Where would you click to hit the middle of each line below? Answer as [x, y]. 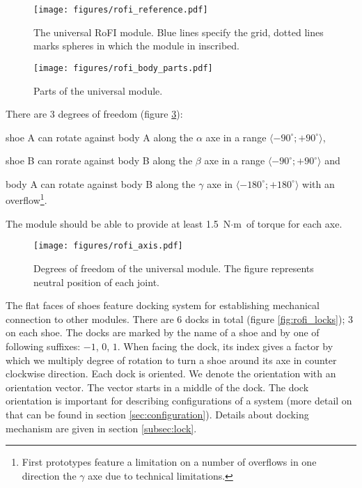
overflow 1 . [26, 199]
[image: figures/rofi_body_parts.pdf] [123, 68]
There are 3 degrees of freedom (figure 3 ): [94, 114]
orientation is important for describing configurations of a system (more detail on [179, 401]
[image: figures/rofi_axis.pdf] [108, 246]
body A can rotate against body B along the [101, 183]
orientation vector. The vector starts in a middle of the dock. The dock [157, 387]
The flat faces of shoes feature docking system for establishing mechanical [163, 305]
